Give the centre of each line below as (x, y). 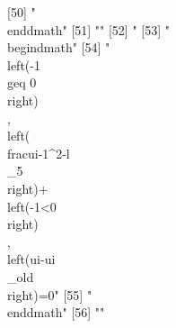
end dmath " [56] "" (56, 312)
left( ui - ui (31, 259)
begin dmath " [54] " (59, 47)
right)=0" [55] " (50, 294)
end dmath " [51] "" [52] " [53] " (88, 29)
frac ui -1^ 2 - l (39, 153)
